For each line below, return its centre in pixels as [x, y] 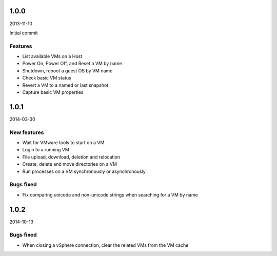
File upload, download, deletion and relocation [71, 157]
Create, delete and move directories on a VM [70, 164]
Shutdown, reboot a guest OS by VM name [67, 71]
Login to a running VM [46, 150]
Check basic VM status [47, 78]
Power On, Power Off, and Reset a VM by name [72, 64]
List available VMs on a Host [52, 56]
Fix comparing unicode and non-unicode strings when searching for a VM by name [110, 194]
